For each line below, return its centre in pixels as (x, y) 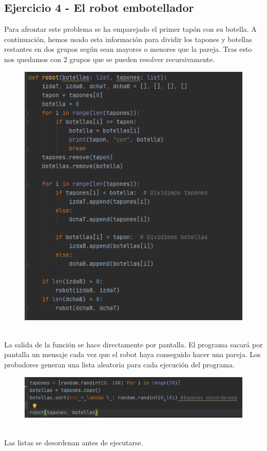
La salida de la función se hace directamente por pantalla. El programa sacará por (133, 344)
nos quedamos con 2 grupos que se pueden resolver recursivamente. (110, 59)
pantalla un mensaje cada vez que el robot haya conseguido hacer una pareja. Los (132, 354)
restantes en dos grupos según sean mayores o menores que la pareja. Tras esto (128, 49)
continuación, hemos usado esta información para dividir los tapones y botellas (128, 39)
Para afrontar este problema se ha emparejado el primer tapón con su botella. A (130, 29)
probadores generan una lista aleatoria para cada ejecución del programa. (119, 365)
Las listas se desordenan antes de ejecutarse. (74, 442)
